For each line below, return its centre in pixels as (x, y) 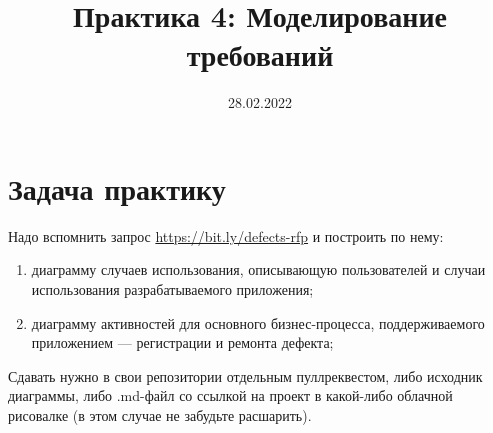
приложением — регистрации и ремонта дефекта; (182, 342)
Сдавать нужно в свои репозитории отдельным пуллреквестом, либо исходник (245, 375)
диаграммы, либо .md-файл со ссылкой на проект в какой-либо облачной (230, 395)
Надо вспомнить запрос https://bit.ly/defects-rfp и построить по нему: (226, 235)
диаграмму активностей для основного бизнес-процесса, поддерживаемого (258, 322)
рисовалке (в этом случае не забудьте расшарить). (160, 415)
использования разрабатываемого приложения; (172, 289)
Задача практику (117, 187)
